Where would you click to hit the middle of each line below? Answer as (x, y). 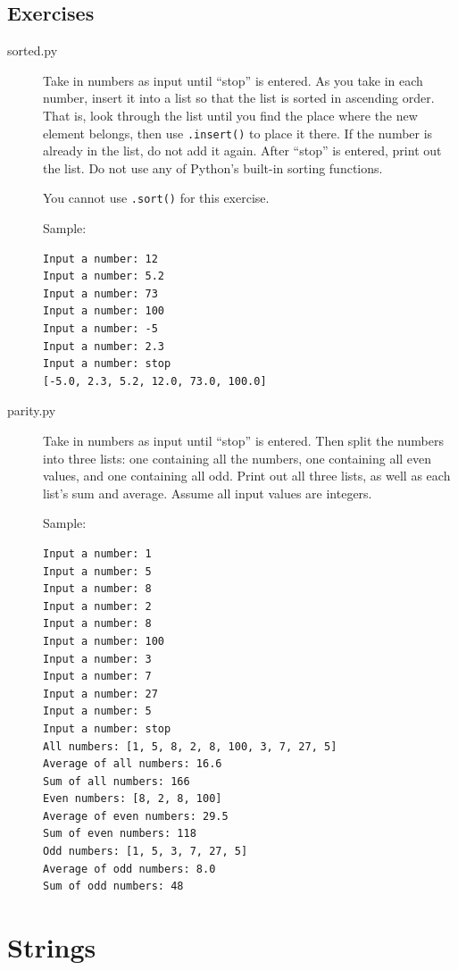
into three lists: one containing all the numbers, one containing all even (237, 458)
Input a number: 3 (97, 659)
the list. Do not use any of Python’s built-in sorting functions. (213, 167)
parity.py (32, 410)
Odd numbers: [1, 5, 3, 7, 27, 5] (146, 852)
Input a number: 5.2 (104, 276)
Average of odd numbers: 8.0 (129, 869)
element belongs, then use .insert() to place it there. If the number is (238, 133)
